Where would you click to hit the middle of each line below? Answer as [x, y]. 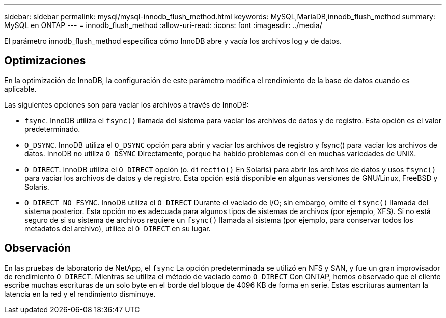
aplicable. [20, 89]
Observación [38, 248]
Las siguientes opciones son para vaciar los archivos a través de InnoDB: [127, 104]
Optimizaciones [45, 61]
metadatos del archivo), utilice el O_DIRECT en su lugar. [118, 228]
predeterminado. [52, 129]
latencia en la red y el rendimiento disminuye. [80, 294]
